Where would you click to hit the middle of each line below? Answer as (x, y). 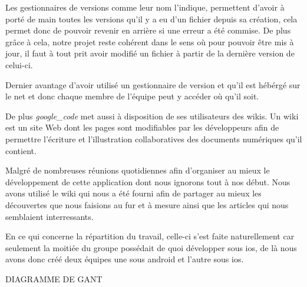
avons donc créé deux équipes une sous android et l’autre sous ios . (125, 259)
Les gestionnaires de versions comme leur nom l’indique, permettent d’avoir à (145, 7)
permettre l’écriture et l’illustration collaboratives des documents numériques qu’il (154, 139)
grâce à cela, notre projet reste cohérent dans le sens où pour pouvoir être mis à (150, 41)
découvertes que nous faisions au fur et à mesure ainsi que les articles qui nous (147, 204)
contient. (21, 150)
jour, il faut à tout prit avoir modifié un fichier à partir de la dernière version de (150, 53)
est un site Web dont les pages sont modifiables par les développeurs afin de (142, 127)
